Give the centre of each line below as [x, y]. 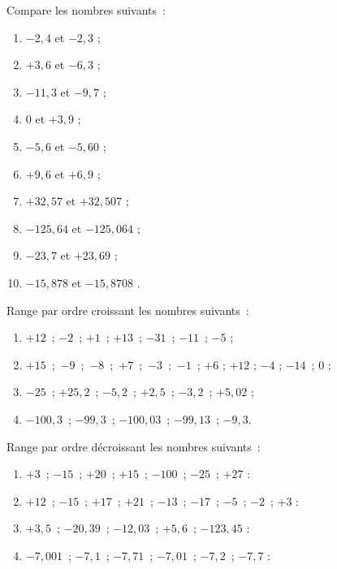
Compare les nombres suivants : [86, 10]
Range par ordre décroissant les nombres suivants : [134, 446]
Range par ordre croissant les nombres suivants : [128, 310]
